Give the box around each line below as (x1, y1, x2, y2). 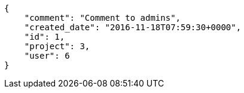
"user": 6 (24, 51, 70, 60)
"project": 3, (24, 41, 90, 51)
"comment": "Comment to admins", (24, 13, 181, 23)
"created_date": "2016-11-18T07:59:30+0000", (24, 23, 242, 32)
